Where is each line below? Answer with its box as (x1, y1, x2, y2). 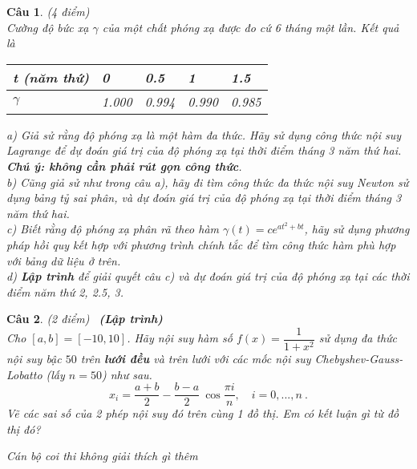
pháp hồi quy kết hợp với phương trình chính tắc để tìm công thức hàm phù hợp (6, 236, 396, 253)
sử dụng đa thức (318, 330, 398, 346)
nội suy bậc (6, 350, 62, 366)
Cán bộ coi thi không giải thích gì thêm (6, 447, 198, 464)
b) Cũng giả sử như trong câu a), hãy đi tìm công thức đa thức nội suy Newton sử (6, 173, 409, 190)
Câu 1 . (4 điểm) (6, 3, 90, 19)
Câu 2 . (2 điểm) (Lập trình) (6, 310, 163, 327)
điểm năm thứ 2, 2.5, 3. (6, 283, 124, 300)
